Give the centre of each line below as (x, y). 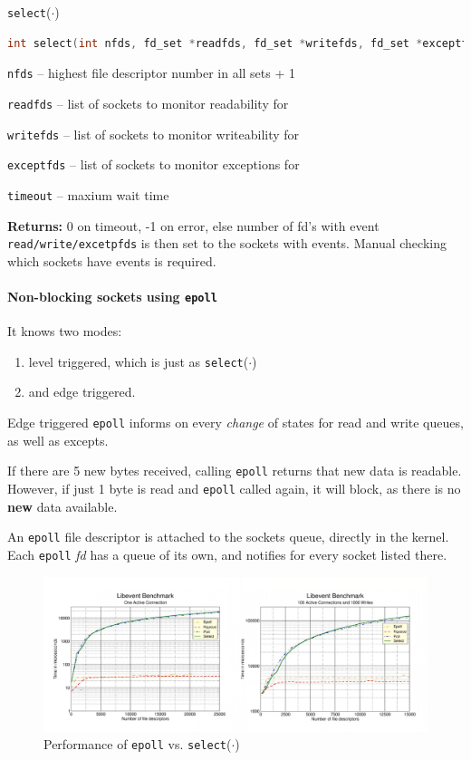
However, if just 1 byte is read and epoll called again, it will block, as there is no (234, 488)
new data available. (62, 506)
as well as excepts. (58, 440)
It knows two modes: (65, 331)
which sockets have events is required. (112, 260)
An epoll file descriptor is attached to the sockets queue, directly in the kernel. (228, 537)
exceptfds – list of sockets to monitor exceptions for (154, 164)
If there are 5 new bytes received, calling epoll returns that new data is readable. (235, 471)
